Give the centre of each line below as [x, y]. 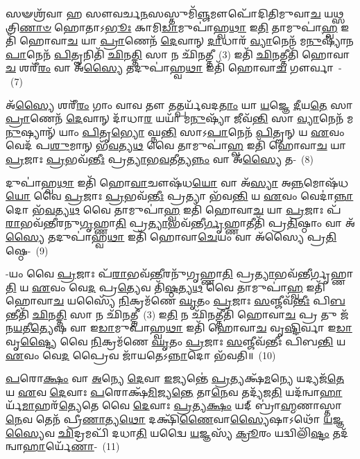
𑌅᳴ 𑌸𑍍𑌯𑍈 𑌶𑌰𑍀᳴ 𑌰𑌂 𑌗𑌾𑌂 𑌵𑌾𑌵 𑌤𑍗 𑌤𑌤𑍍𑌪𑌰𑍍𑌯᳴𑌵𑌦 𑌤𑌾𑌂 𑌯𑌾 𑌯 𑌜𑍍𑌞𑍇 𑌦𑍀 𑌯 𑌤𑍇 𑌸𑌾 [179, 104]
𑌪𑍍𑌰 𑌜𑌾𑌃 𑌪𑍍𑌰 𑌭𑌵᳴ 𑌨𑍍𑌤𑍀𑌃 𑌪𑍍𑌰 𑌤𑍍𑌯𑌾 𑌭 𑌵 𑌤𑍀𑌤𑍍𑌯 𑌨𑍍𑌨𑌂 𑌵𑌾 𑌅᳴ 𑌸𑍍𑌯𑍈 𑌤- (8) [160, 158]
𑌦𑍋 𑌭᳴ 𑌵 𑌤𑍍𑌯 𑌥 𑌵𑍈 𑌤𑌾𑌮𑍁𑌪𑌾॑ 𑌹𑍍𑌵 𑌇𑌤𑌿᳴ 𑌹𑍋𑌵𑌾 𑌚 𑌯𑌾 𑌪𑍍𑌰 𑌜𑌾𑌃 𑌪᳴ [173, 209]
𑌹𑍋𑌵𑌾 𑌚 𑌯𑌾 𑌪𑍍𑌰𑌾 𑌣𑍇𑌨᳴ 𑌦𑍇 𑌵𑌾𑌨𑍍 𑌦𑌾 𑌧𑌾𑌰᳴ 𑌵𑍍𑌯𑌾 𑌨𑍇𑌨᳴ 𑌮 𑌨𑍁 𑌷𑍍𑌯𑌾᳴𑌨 [187, 41]
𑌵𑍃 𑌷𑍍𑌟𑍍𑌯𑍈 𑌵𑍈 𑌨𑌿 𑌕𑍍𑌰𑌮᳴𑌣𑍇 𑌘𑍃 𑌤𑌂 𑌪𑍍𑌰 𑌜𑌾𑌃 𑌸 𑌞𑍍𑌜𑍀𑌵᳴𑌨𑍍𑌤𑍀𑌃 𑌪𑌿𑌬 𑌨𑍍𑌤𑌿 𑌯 [176, 341]
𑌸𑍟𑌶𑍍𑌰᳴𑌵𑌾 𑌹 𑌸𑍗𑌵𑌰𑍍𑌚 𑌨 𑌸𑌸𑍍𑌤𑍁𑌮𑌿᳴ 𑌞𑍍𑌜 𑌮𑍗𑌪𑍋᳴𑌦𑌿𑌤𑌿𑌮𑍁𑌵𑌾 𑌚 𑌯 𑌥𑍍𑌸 [175, 13]
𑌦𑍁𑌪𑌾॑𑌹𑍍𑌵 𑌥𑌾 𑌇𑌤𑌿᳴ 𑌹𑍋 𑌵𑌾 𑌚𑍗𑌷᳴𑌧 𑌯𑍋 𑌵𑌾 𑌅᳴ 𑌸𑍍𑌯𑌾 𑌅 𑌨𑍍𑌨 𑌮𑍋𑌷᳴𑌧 [177, 182]
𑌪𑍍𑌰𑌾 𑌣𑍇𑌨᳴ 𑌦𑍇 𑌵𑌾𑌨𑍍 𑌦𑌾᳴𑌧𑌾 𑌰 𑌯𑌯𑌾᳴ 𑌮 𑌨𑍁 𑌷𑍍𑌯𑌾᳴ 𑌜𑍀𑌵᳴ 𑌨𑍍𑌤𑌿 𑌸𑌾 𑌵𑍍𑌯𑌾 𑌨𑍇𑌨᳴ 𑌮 [180, 118]
